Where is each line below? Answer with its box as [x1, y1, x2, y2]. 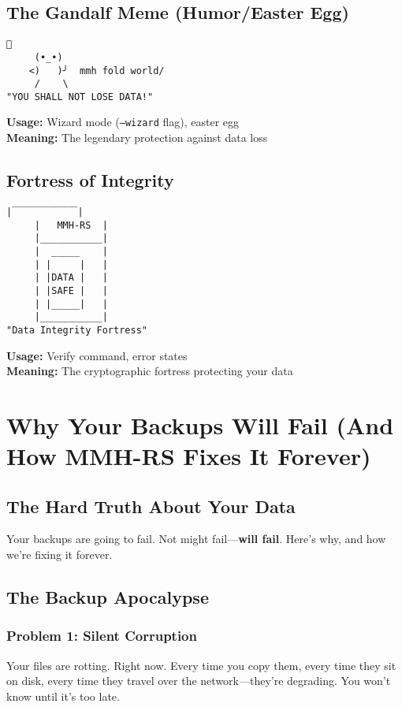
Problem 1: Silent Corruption [6, 626, 197, 646]
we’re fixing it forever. [6, 546, 113, 563]
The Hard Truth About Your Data [6, 493, 296, 518]
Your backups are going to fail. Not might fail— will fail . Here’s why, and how [6, 530, 386, 547]
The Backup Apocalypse [6, 585, 209, 609]
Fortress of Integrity [6, 168, 174, 192]
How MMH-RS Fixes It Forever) [6, 440, 371, 472]
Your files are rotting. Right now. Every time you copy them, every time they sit [6, 657, 396, 673]
